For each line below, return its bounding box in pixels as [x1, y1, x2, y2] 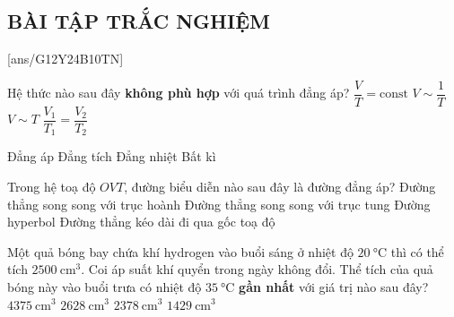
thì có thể [390, 242, 444, 261]
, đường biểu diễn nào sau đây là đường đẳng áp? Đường [124, 176, 436, 195]
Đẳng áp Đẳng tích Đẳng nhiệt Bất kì [7, 147, 216, 166]
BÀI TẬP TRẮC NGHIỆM [7, 7, 270, 35]
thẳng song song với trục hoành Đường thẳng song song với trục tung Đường [7, 194, 431, 213]
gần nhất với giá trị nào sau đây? [239, 277, 429, 296]
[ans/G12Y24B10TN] [7, 49, 124, 68]
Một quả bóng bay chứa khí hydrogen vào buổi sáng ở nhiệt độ [7, 242, 354, 261]
